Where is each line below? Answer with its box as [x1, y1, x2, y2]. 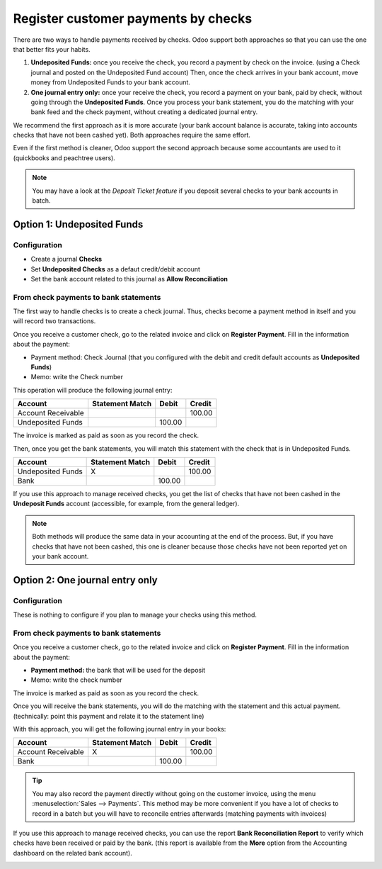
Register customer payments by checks [13, 11, 253, 26]
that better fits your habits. [13, 45, 91, 53]
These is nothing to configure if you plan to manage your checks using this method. [13, 610, 257, 619]
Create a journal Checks [30, 255, 103, 264]
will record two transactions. [13, 317, 96, 325]
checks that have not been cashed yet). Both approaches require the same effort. [13, 131, 251, 140]
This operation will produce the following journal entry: [13, 386, 173, 394]
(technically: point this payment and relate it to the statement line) [13, 712, 204, 720]
